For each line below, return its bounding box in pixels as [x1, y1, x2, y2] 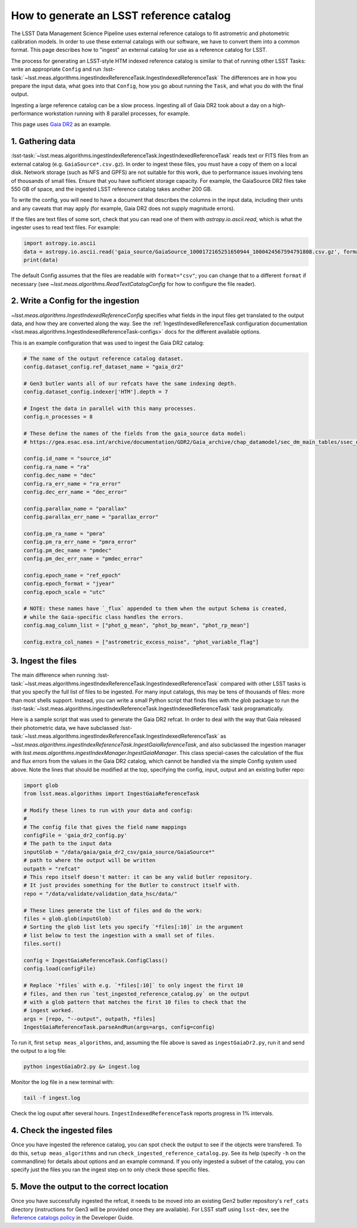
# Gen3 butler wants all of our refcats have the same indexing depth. [23, 380, 237, 387]
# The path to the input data [23, 840, 112, 847]
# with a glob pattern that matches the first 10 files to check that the [23, 999, 247, 1005]
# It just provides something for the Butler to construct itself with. [23, 882, 240, 889]
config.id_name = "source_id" [23, 455, 112, 462]
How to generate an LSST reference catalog [11, 9, 231, 22]
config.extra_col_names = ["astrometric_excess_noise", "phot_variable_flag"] [23, 638, 259, 645]
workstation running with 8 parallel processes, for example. [44, 110, 190, 117]
